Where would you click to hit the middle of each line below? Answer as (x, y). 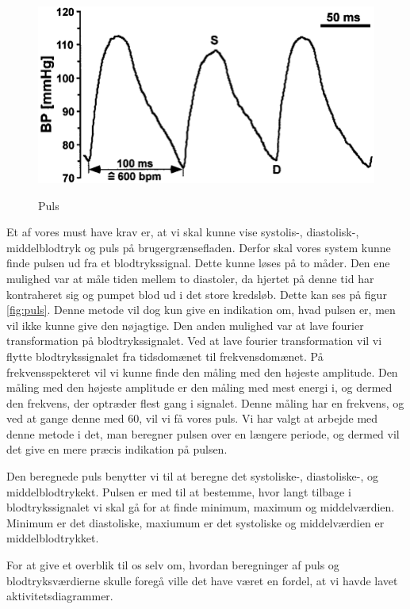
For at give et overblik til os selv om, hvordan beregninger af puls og (173, 565)
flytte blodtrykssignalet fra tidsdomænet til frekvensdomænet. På (165, 356)
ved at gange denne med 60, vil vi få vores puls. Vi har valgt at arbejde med (192, 418)
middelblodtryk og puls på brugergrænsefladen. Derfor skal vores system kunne (199, 247)
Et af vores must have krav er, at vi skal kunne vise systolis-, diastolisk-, (183, 232)
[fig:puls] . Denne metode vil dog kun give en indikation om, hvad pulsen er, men (201, 310)
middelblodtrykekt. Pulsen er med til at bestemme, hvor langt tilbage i (179, 491)
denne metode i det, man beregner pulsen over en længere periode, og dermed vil (203, 433)
